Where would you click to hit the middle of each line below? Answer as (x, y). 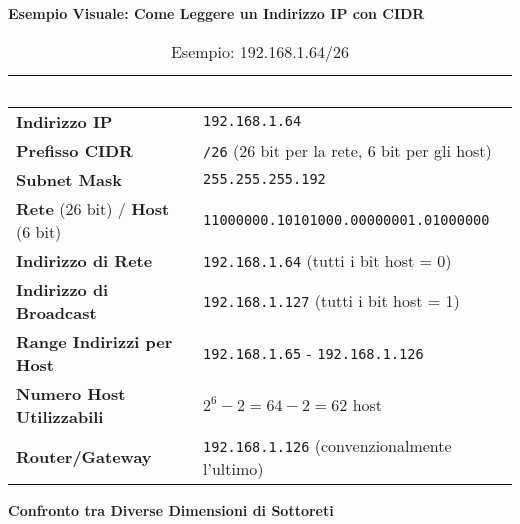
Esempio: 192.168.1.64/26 (260, 51)
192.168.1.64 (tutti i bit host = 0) (327, 260)
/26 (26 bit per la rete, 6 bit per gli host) (347, 150)
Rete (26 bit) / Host (93, 208)
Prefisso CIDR (74, 150)
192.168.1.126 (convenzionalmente (327, 445)
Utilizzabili (60, 416)
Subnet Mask (69, 179)
